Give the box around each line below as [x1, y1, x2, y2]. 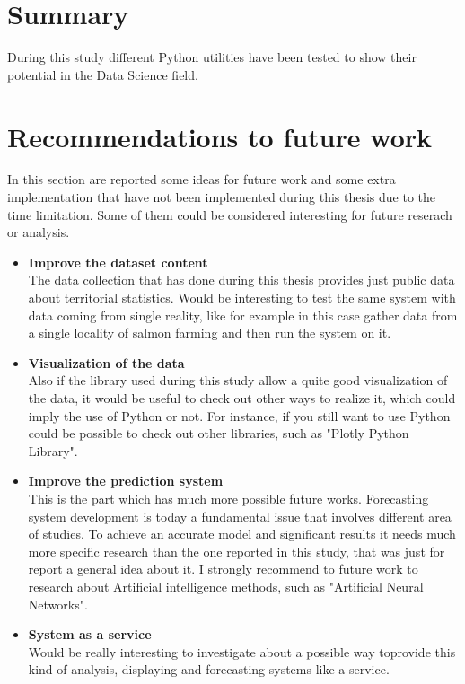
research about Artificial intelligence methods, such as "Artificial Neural [28, 576, 424, 595]
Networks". [28, 594, 88, 613]
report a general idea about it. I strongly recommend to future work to [28, 559, 418, 578]
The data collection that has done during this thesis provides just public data [28, 270, 455, 289]
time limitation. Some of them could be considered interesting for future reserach [7, 205, 452, 224]
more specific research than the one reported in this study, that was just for [28, 541, 445, 560]
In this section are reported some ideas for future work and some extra [7, 170, 396, 189]
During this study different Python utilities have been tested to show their [7, 48, 417, 66]
